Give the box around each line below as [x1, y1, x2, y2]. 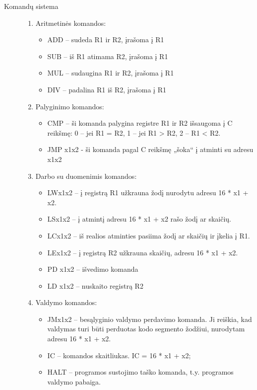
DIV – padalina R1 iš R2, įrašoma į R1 [47, 84, 166, 94]
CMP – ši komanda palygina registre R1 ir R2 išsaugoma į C [47, 118, 233, 128]
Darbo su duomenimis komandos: [35, 170, 137, 181]
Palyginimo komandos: [35, 101, 104, 111]
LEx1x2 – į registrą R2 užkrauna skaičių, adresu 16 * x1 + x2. [47, 247, 238, 257]
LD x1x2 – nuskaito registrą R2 [47, 280, 143, 291]
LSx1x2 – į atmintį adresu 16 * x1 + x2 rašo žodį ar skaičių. [47, 214, 231, 224]
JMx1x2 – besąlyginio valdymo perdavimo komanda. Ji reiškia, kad [47, 313, 252, 324]
